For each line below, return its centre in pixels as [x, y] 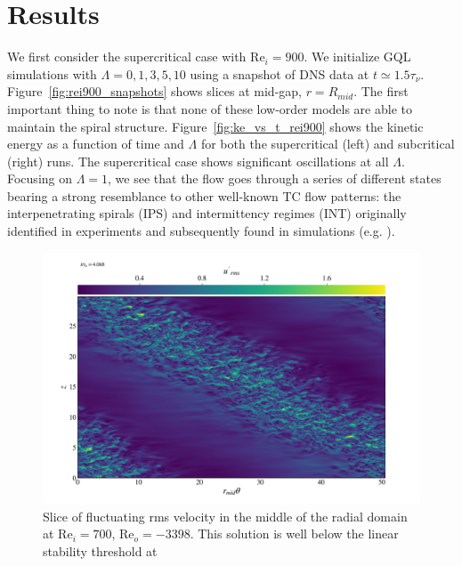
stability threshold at [100, 550]
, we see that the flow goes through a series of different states [275, 178]
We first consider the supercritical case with [127, 57]
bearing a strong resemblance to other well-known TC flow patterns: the [204, 195]
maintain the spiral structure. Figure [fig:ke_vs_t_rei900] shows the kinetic [215, 126]
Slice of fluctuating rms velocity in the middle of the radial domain [225, 516]
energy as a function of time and [96, 144]
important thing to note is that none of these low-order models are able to [210, 108]
